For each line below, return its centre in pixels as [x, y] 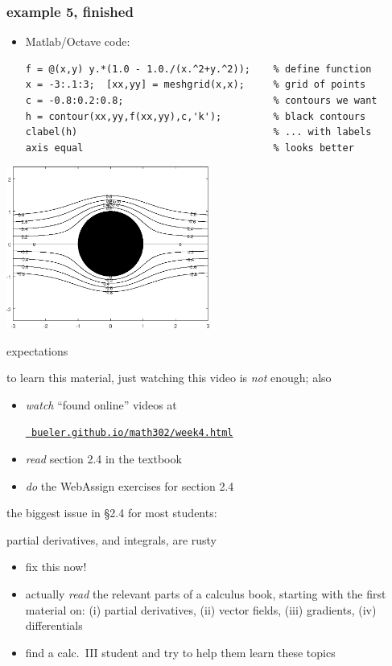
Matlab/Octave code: [78, 41]
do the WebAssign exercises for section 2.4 [130, 485]
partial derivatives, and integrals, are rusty [112, 539]
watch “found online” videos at [101, 404]
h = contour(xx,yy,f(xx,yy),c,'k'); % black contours [196, 116]
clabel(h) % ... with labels [198, 132]
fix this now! [56, 567]
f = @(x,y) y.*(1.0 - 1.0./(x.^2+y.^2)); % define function [198, 69]
